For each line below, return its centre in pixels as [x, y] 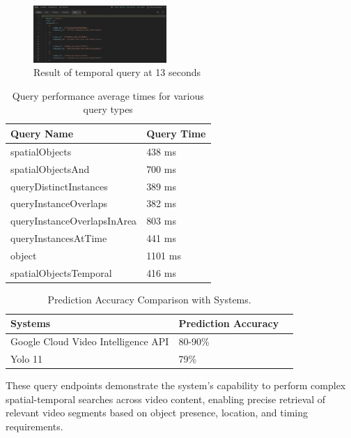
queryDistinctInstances [59, 186]
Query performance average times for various [108, 95]
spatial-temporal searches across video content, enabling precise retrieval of [166, 399]
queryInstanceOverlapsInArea [74, 221]
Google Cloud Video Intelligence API [90, 341]
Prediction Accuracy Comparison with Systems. [149, 299]
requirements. [34, 426]
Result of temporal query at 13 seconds [117, 72]
